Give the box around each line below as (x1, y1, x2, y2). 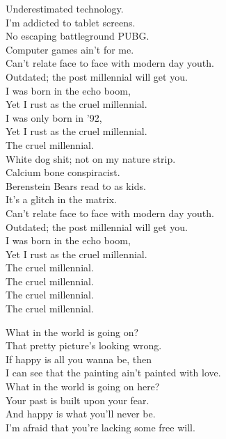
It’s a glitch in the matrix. (6, 192, 117, 207)
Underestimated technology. (6, 1, 124, 15)
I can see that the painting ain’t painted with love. (6, 365, 221, 380)
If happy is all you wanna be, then (6, 351, 152, 366)
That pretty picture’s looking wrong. (6, 338, 162, 353)
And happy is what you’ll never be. (6, 406, 156, 421)
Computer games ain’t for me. (6, 42, 134, 56)
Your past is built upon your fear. (6, 392, 150, 407)
